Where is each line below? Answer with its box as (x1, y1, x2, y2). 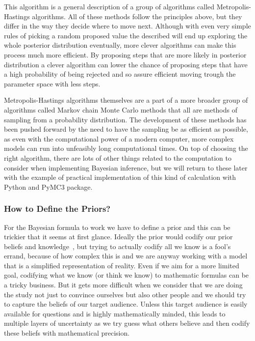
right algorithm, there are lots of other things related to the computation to (4, 152, 231, 163)
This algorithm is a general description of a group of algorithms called (4, 1, 215, 11)
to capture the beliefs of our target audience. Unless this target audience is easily (4, 299, 248, 309)
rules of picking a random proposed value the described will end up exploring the (4, 30, 248, 40)
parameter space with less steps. (4, 78, 101, 88)
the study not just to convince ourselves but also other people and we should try (4, 289, 246, 299)
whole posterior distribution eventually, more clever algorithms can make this (4, 40, 236, 50)
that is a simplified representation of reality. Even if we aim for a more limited (4, 260, 239, 270)
